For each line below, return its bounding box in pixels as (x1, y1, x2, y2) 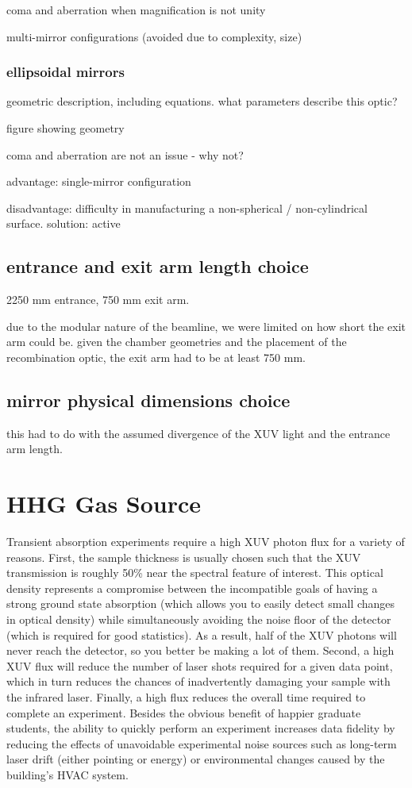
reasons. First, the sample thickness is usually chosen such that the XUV (6, 548, 361, 565)
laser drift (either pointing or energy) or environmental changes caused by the (6, 751, 385, 767)
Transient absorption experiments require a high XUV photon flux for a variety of (6, 533, 405, 550)
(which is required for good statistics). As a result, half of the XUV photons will (6, 626, 397, 643)
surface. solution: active (6, 215, 121, 232)
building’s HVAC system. (6, 766, 129, 782)
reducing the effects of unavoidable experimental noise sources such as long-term (6, 735, 397, 751)
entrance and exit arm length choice (6, 254, 309, 279)
